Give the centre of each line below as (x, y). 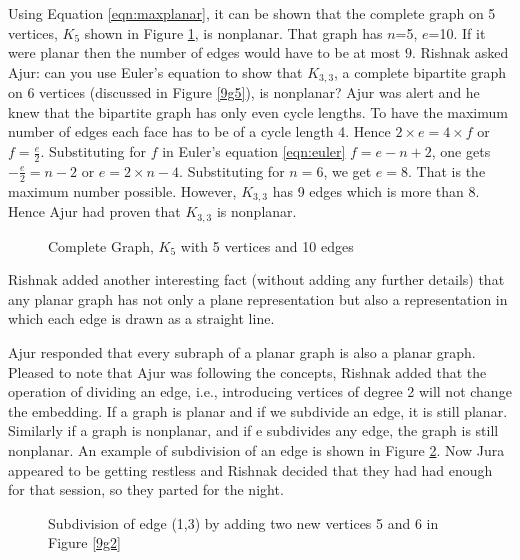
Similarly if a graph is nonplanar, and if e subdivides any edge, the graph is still (253, 430)
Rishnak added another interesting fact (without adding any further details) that (256, 279)
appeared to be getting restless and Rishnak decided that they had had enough (250, 469)
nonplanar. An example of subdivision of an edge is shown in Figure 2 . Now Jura (256, 449)
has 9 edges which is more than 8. (376, 190)
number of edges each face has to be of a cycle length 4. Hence (199, 131)
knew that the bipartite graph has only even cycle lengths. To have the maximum (258, 111)
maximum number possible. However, (122, 190)
